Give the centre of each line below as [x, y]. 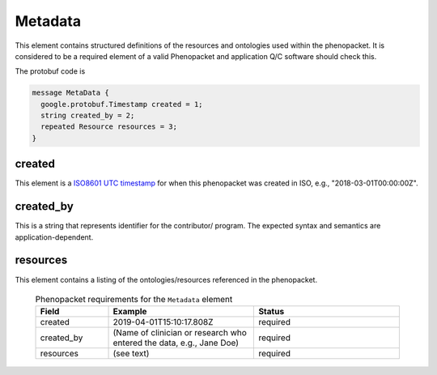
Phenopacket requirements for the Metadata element [134, 300]
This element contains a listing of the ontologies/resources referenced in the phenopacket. [166, 279]
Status [272, 312]
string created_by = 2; [88, 116]
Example [130, 312]
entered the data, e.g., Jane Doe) [176, 343]
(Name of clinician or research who [180, 333]
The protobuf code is [50, 71]
